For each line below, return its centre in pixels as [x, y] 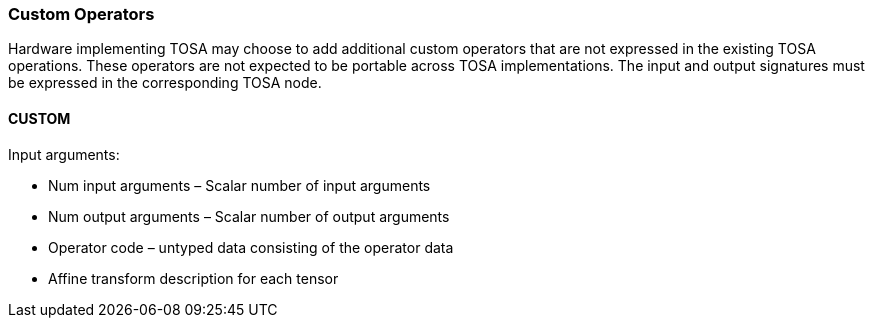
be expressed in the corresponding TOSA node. [165, 83]
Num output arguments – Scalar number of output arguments [249, 216]
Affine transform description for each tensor [193, 278]
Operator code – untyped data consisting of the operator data [251, 247]
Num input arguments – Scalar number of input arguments [239, 185]
